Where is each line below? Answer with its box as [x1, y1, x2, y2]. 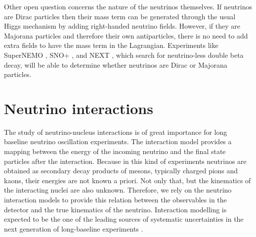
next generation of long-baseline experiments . [4, 223, 143, 234]
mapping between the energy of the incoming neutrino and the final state [4, 146, 226, 157]
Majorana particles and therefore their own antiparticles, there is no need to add [4, 30, 248, 40]
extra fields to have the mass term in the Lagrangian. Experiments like [4, 40, 218, 50]
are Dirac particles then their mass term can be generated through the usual [4, 11, 236, 21]
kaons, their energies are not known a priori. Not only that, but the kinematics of [4, 175, 251, 185]
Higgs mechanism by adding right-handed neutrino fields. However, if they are [4, 21, 240, 31]
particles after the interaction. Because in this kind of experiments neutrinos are [4, 156, 247, 166]
